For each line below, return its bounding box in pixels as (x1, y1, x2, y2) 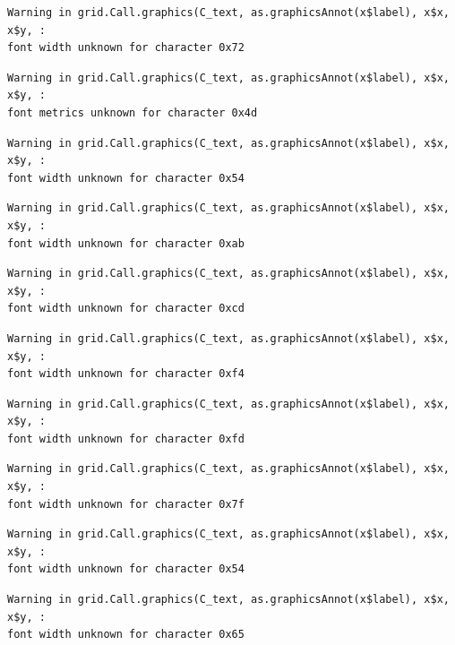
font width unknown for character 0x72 (7, 41, 245, 55)
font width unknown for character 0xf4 (7, 367, 245, 381)
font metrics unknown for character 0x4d (7, 106, 258, 119)
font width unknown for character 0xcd (7, 302, 245, 315)
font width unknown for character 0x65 (7, 628, 245, 641)
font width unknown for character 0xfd (7, 432, 245, 445)
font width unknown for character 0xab (7, 236, 245, 250)
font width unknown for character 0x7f (7, 497, 245, 511)
